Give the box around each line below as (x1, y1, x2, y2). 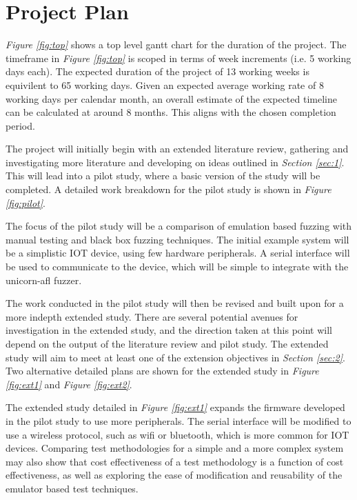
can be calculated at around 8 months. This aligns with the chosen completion (6, 105, 336, 119)
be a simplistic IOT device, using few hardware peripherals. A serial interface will (6, 246, 350, 260)
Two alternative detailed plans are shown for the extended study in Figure (6, 363, 319, 378)
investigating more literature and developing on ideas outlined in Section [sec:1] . (6, 154, 345, 169)
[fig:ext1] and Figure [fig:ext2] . (6, 377, 132, 391)
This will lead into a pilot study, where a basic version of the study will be (6, 168, 320, 183)
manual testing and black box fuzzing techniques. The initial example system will (6, 232, 349, 246)
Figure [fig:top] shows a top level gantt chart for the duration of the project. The (6, 37, 347, 52)
